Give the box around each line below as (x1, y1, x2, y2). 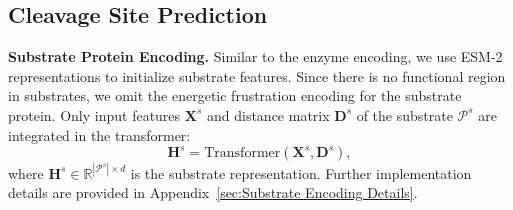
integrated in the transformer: (8, 124, 191, 145)
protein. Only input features (8, 104, 181, 125)
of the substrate (356, 104, 453, 125)
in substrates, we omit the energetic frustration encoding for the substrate (8, 85, 462, 106)
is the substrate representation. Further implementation (130, 162, 472, 183)
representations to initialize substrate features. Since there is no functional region (8, 65, 506, 86)
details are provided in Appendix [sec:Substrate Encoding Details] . (8, 182, 418, 203)
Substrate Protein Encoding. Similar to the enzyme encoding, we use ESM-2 (8, 46, 503, 67)
